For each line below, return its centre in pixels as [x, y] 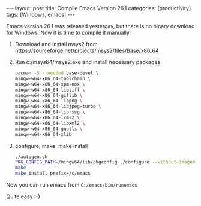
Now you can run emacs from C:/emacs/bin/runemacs [72, 185]
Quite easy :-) [23, 196]
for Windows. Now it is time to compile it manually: [69, 32]
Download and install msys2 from [56, 44]
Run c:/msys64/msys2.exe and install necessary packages [88, 62]
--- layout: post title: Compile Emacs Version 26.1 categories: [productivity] [99, 8]
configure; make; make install [51, 146]
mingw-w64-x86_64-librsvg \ [50, 112]
